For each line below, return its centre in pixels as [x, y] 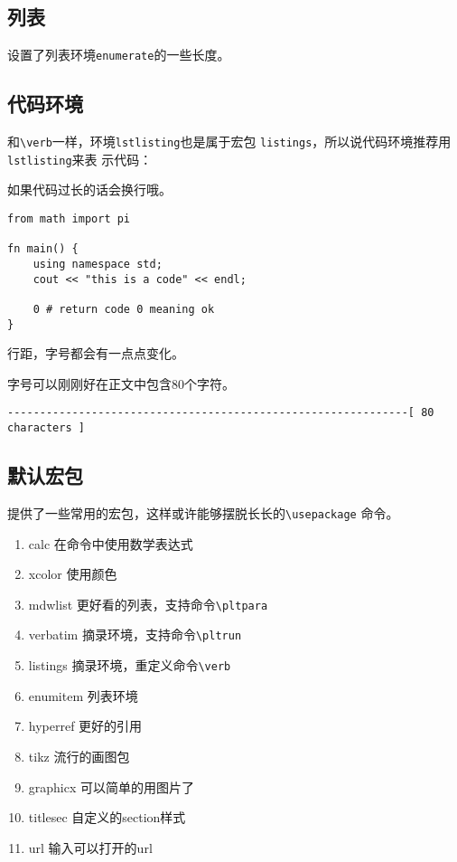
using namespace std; [98, 264]
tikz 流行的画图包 [79, 756]
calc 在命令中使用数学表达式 [111, 543]
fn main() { [43, 249]
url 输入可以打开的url [90, 847]
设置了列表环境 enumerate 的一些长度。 [119, 55]
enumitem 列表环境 [83, 695]
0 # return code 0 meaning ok [124, 309]
